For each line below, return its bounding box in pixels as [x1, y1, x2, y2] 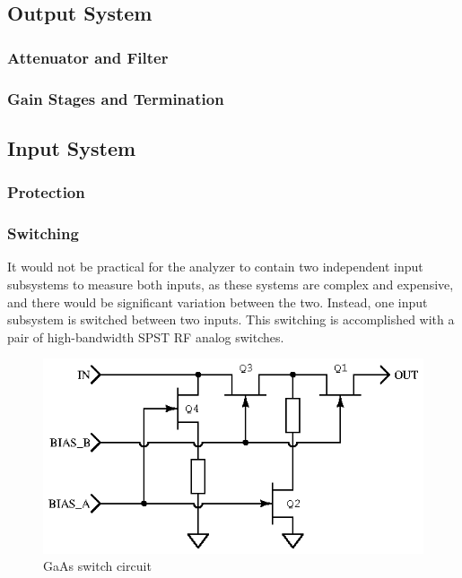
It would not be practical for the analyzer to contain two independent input [7, 257, 423, 276]
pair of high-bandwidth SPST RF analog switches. [7, 327, 284, 346]
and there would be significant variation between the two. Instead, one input [7, 292, 428, 311]
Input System [7, 134, 136, 161]
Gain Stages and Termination [7, 87, 224, 109]
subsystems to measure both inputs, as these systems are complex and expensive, [7, 274, 454, 293]
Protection [7, 181, 85, 203]
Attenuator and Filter [7, 46, 169, 68]
